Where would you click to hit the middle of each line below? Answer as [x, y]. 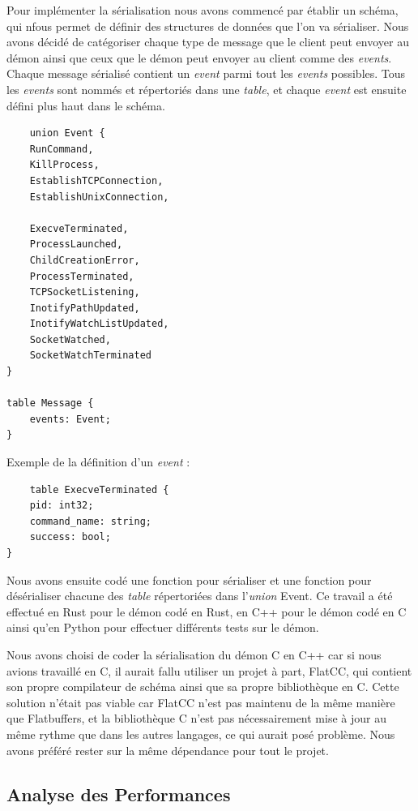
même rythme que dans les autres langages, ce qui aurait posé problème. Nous [201, 734]
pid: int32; [62, 506]
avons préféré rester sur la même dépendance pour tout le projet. [168, 750]
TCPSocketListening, [85, 292]
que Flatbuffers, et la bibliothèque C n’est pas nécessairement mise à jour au [196, 718]
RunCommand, [62, 149]
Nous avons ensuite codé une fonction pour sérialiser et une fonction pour [189, 579]
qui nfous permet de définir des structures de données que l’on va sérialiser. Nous [208, 26]
